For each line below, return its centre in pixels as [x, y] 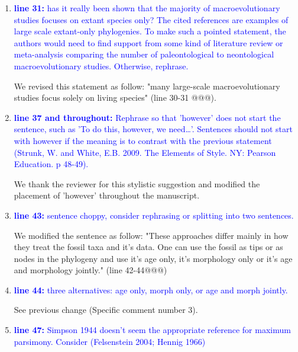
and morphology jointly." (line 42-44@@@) [90, 270]
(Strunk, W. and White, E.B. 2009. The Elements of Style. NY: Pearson [145, 152]
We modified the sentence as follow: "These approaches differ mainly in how [151, 235]
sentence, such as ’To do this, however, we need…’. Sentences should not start [153, 129]
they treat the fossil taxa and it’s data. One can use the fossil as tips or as [148, 247]
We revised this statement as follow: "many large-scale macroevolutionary [147, 86]
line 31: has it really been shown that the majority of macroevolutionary [147, 8]
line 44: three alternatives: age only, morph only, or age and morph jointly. [151, 289]
